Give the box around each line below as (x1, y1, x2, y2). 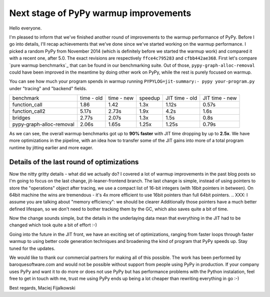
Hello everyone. (9, 25, 42, 31)
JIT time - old (165, 95, 197, 102)
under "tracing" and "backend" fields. (9, 85, 87, 91)
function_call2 (12, 108, 45, 115)
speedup (139, 95, 160, 102)
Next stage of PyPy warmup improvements (9, 8, 191, 19)
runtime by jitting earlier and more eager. (9, 144, 93, 150)
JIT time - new (202, 95, 237, 102)
